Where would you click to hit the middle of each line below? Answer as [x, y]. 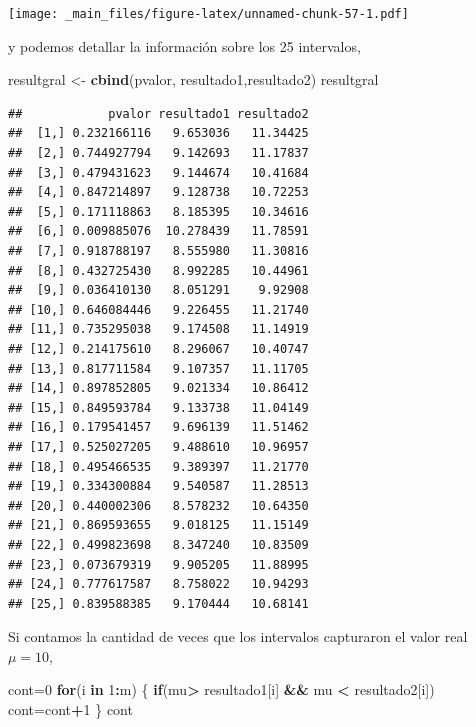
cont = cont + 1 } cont [70, 709]
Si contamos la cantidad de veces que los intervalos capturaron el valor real [238, 636]
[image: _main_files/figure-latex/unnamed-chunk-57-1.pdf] [208, 14]
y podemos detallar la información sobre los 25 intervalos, [184, 45]
